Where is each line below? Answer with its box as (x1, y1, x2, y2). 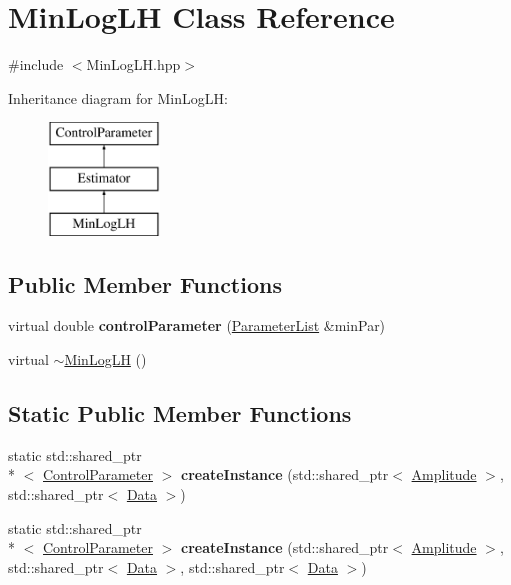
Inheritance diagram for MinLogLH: (8, 87, 228, 108)
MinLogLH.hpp (86, 54, 181, 75)
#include (8, 54, 64, 75)
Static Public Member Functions (8, 398, 352, 429)
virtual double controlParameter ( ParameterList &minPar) (8, 315, 386, 336)
